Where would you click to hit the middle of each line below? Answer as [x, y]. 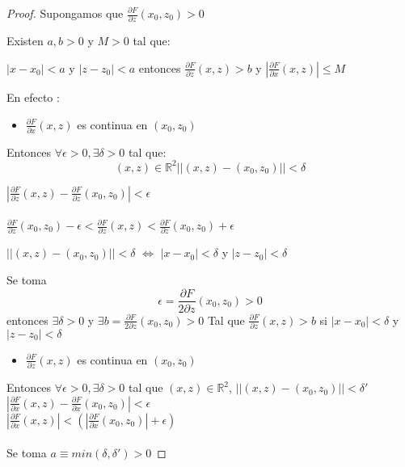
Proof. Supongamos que [65, 13]
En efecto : [33, 97]
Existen [25, 41]
